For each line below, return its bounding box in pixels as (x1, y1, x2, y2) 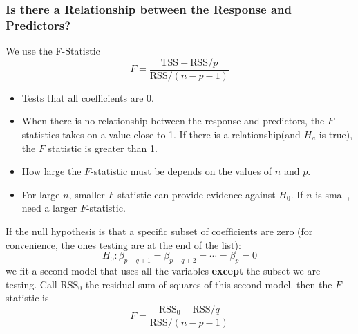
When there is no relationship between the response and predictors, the (21, 113, 325, 128)
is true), (319, 127, 353, 141)
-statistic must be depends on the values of (91, 164, 272, 178)
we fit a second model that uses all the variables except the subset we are (6, 263, 321, 277)
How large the (21, 164, 82, 178)
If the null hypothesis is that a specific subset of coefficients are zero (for (6, 223, 313, 238)
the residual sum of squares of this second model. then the (85, 277, 332, 291)
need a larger (21, 201, 77, 215)
